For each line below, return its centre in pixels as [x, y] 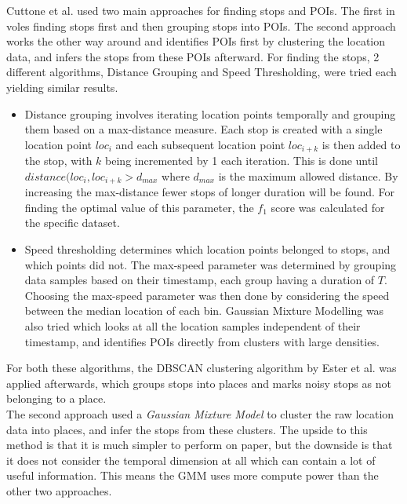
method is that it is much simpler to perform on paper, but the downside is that [200, 445]
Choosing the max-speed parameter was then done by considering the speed [207, 295]
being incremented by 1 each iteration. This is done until [242, 161]
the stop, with [58, 161]
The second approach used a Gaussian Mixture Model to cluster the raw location [200, 413]
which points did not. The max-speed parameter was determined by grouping [211, 264]
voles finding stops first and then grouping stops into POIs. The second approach [201, 26]
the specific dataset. [72, 223]
